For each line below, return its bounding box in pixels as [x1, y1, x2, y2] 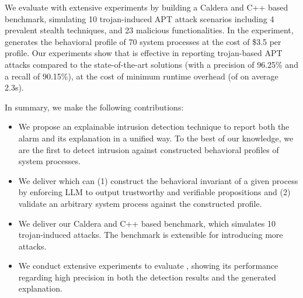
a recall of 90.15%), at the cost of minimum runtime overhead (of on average [5, 70, 278, 82]
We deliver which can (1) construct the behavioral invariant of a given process [18, 174, 298, 186]
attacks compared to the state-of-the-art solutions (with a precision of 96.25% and [5, 58, 298, 70]
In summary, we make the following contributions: [5, 101, 184, 113]
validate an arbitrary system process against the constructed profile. [18, 197, 262, 209]
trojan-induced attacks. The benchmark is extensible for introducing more [18, 228, 283, 241]
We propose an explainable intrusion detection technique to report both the [18, 120, 290, 133]
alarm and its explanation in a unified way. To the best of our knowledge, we [18, 131, 294, 144]
